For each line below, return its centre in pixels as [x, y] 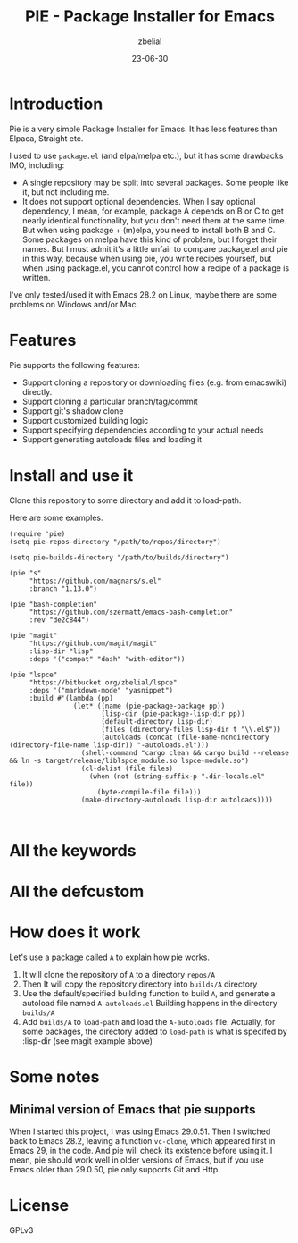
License [39, 1206]
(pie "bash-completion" [54, 604]
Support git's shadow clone [73, 411]
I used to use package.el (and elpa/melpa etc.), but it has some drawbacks [146, 155]
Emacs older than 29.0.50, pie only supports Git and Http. [115, 1169]
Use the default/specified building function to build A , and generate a [149, 993]
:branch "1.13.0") [63, 588]
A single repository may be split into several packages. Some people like [155, 182]
